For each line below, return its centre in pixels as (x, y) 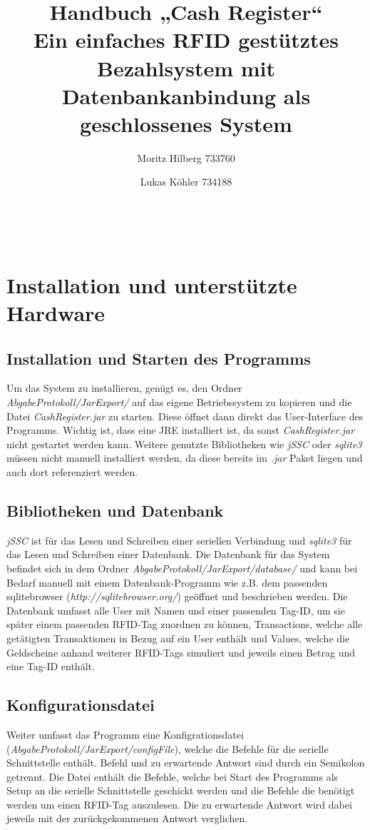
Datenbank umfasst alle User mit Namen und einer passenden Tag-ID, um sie (176, 610)
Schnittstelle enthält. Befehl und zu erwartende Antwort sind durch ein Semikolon (186, 763)
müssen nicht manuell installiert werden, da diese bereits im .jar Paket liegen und (185, 458)
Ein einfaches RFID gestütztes (186, 40)
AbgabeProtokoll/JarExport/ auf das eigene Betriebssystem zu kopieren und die (179, 402)
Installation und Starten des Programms (159, 358)
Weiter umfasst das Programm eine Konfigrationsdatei (125, 734)
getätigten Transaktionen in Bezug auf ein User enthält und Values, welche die (178, 638)
